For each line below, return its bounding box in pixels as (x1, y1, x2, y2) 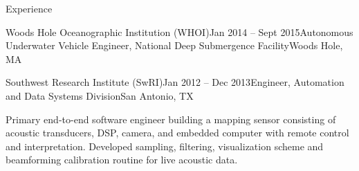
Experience (6, 1, 53, 15)
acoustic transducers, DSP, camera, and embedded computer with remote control (6, 125, 349, 140)
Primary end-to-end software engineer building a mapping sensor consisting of (6, 111, 336, 126)
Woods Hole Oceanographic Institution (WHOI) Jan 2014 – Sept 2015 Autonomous (6, 24, 353, 39)
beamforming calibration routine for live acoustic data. (6, 152, 238, 167)
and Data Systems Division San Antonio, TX (6, 88, 194, 102)
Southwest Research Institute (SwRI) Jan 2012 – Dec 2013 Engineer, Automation (6, 75, 344, 89)
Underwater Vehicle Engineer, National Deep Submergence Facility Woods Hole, (6, 38, 343, 53)
